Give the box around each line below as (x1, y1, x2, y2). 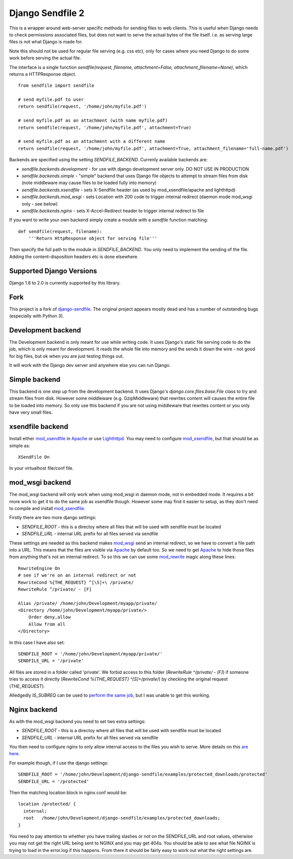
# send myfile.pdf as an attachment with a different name (18, 139, 165, 144)
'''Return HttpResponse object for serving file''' (28, 236, 157, 242)
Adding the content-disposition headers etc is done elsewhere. (9, 254, 139, 260)
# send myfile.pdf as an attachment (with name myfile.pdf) (18, 118, 168, 123)
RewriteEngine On (18, 566, 60, 571)
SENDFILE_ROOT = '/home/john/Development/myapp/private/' (18, 651, 163, 657)
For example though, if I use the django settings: (9, 760, 109, 766)
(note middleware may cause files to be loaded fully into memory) (21, 180, 157, 186)
